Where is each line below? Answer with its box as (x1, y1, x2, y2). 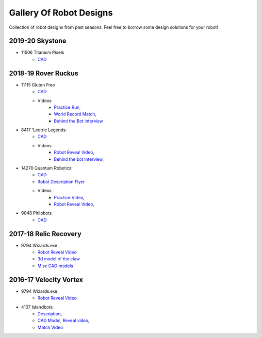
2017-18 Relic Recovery (9, 230, 82, 238)
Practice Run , (54, 104, 81, 110)
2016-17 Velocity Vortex (9, 275, 83, 284)
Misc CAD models (37, 263, 74, 269)
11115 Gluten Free (21, 82, 55, 87)
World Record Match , (54, 111, 97, 117)
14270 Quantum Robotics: (21, 165, 73, 171)
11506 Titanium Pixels (21, 50, 64, 55)
